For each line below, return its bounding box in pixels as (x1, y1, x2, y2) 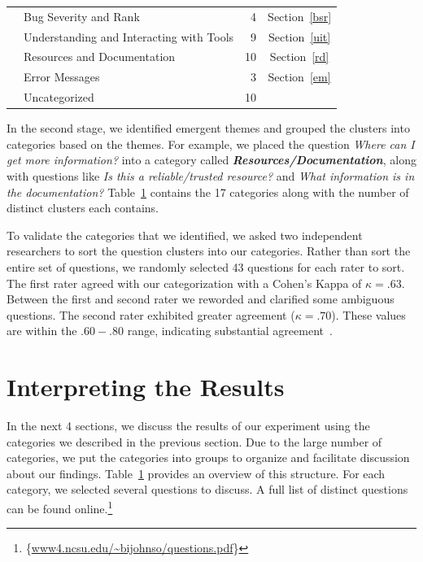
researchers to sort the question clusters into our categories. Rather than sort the (7, 242, 411, 259)
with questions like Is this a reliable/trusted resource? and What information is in (7, 168, 415, 184)
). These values (331, 306, 406, 323)
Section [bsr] (268, 7, 332, 24)
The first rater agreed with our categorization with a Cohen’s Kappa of (7, 274, 362, 291)
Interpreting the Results (7, 370, 285, 403)
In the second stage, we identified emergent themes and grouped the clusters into (7, 120, 410, 137)
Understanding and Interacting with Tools (24, 28, 234, 45)
